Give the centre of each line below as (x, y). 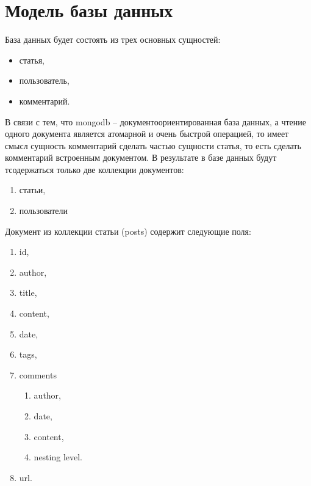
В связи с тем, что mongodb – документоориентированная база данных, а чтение (156, 121)
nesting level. (58, 457)
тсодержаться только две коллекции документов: (95, 169)
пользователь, (44, 80)
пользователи (44, 211)
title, (28, 293)
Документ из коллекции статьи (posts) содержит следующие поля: (128, 231)
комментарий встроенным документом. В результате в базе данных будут (141, 157)
